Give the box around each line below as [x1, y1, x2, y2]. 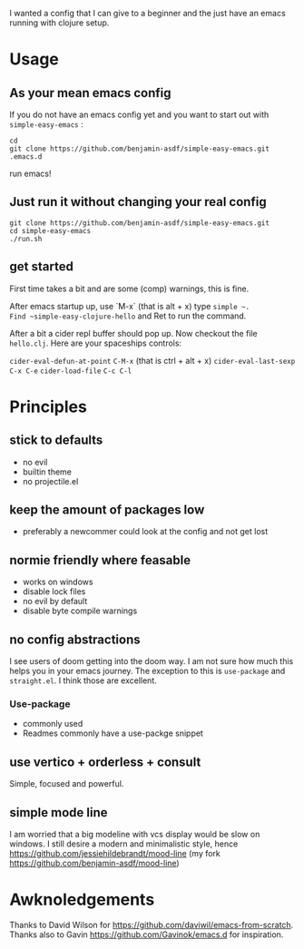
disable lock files [22, 586, 86, 597]
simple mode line [9, 805, 108, 820]
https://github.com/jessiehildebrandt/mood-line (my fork [9, 847, 221, 858]
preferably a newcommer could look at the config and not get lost [22, 526, 269, 537]
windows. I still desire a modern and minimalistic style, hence [9, 838, 239, 849]
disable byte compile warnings [22, 605, 138, 616]
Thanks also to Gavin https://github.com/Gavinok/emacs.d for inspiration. [9, 929, 284, 940]
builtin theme [22, 466, 73, 477]
